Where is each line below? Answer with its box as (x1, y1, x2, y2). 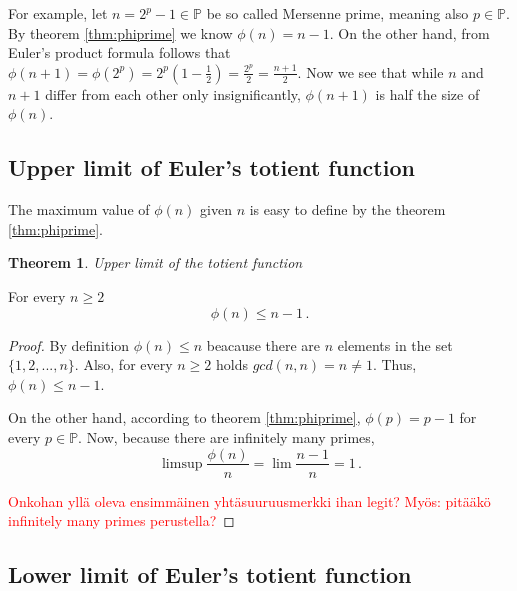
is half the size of (375, 83, 480, 104)
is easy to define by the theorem (249, 199, 446, 220)
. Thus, (372, 354, 417, 375)
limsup (161, 456, 203, 471)
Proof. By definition (8, 334, 130, 355)
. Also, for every (74, 354, 173, 375)
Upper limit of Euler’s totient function (8, 152, 415, 183)
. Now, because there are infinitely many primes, (78, 426, 375, 447)
